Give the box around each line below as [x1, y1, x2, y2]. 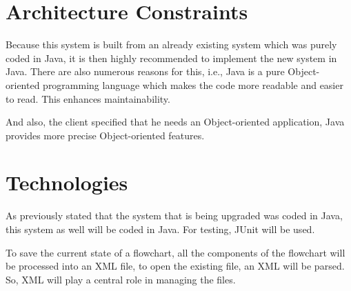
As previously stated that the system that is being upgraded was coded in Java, [6, 208, 343, 223]
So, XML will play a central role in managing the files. [6, 272, 236, 286]
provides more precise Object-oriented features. [6, 128, 205, 142]
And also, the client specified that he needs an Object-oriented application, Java [6, 114, 345, 129]
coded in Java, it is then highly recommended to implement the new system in [6, 50, 337, 65]
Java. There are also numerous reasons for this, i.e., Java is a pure [6, 64, 285, 79]
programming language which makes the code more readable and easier [43, 77, 343, 92]
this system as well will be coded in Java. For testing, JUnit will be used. [6, 222, 315, 236]
